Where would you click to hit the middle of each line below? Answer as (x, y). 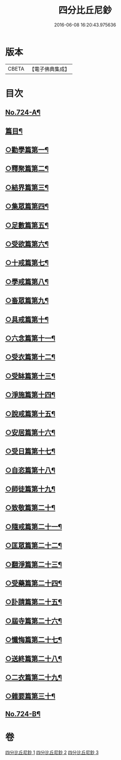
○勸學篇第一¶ (27, 150)
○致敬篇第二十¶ (30, 508)
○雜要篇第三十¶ (30, 696)
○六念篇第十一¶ (30, 338)
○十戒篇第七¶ (27, 263)
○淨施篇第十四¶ (30, 395)
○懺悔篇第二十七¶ (34, 640)
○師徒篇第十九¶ (30, 489)
